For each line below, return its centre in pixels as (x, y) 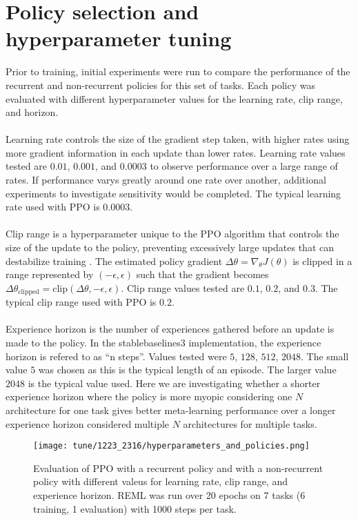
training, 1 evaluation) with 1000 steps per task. (135, 508)
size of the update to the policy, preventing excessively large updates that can (170, 247)
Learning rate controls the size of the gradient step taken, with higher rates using (178, 139)
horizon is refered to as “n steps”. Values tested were (116, 356)
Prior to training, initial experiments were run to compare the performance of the (178, 71)
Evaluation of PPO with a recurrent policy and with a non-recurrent (178, 468)
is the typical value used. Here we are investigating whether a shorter (174, 383)
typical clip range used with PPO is (81, 302)
